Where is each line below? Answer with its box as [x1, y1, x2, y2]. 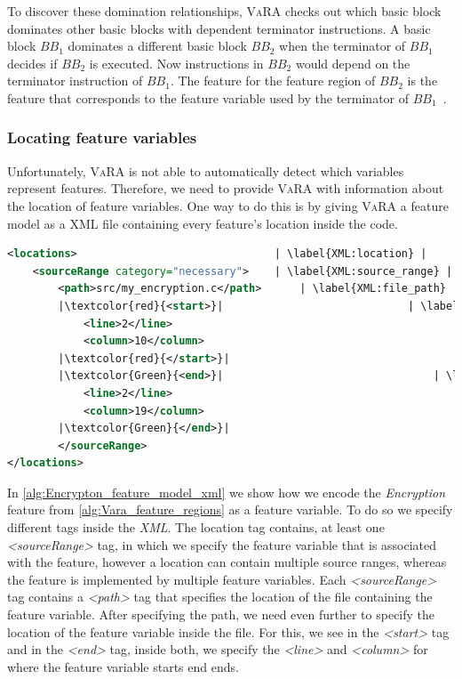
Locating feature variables [7, 126, 197, 149]
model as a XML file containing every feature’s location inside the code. [7, 214, 398, 232]
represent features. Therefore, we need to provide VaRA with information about [7, 179, 444, 198]
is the [407, 71, 438, 90]
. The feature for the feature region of [170, 71, 376, 90]
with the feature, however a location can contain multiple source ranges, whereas [7, 553, 447, 571]
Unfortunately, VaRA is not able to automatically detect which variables [7, 161, 404, 180]
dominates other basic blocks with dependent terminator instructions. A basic [7, 19, 431, 37]
